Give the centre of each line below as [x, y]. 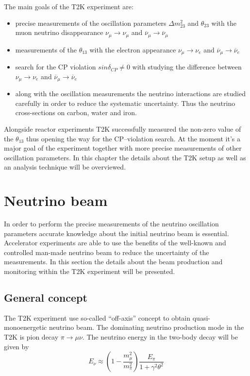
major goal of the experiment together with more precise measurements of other [123, 148]
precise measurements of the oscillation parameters [91, 23]
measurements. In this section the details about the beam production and [113, 262]
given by [17, 346]
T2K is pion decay [31, 336]
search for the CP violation [56, 67]
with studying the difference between [187, 67]
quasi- [201, 317]
